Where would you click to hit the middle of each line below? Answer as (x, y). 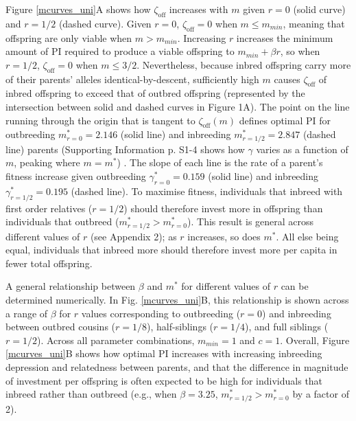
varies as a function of (302, 149)
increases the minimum (285, 37)
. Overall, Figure (315, 340)
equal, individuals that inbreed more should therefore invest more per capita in (171, 250)
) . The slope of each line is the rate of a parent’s (220, 162)
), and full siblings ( (287, 327)
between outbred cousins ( (61, 327)
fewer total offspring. (49, 263)
